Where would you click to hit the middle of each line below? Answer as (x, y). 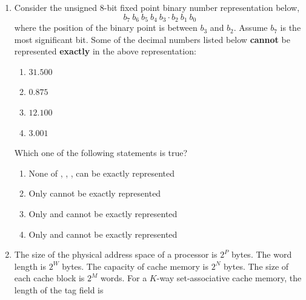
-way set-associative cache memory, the (229, 278)
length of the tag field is (59, 289)
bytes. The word (261, 254)
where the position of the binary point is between (106, 28)
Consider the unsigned (56, 7)
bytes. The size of (256, 266)
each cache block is (49, 278)
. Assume (251, 28)
